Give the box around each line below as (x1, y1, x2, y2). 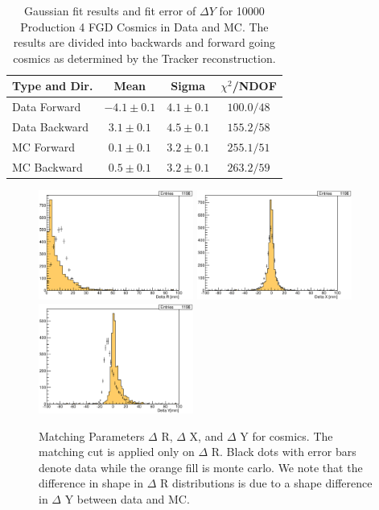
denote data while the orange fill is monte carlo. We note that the (39, 458, 363, 475)
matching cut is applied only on (39, 443, 195, 460)
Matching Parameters (39, 427, 145, 444)
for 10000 (219, 2, 265, 19)
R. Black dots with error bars (211, 443, 356, 460)
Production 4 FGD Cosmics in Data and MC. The (20, 18, 269, 35)
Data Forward (12, 98, 81, 115)
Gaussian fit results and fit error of (23, 2, 196, 19)
